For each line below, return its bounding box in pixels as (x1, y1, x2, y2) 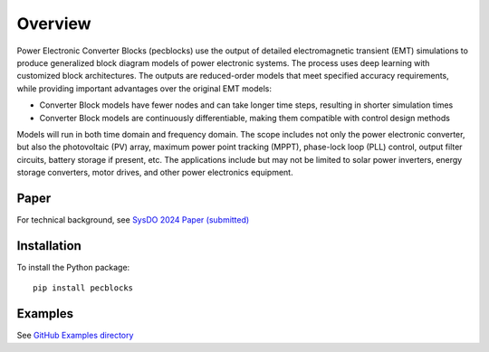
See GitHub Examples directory (16, 330, 134, 341)
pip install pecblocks (33, 283, 134, 293)
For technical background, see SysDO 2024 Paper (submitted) (16, 214, 250, 225)
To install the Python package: (16, 262, 130, 272)
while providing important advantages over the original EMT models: (16, 82, 272, 94)
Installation (16, 238, 81, 253)
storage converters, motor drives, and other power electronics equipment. (16, 167, 293, 178)
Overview (16, 14, 91, 33)
